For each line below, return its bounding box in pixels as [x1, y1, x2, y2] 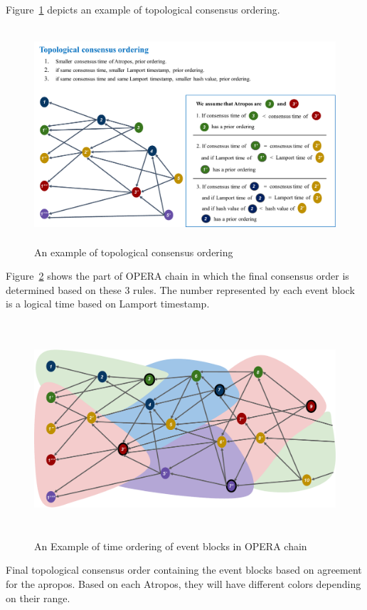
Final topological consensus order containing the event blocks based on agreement [6, 562, 362, 577]
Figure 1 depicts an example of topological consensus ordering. [6, 2, 280, 16]
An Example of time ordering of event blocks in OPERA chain [34, 538, 307, 553]
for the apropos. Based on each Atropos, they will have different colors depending [6, 577, 361, 591]
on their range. [6, 590, 70, 605]
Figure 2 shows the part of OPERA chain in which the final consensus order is [6, 268, 349, 283]
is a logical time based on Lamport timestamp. [6, 296, 210, 311]
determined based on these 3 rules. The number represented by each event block [6, 282, 355, 297]
